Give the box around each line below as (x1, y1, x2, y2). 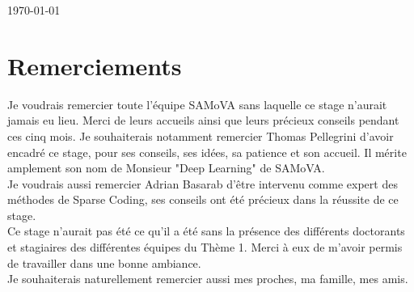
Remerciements (7, 49, 182, 82)
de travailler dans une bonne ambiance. (7, 254, 201, 271)
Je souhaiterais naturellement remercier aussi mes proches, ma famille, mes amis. (7, 270, 408, 287)
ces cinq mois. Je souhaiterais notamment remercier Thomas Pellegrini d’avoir (7, 127, 394, 144)
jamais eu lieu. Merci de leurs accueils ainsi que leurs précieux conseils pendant (7, 112, 399, 129)
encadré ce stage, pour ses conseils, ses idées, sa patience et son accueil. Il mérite (7, 143, 407, 160)
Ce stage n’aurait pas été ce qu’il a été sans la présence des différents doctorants (7, 222, 405, 239)
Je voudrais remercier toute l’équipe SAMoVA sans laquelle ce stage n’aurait (7, 95, 387, 112)
